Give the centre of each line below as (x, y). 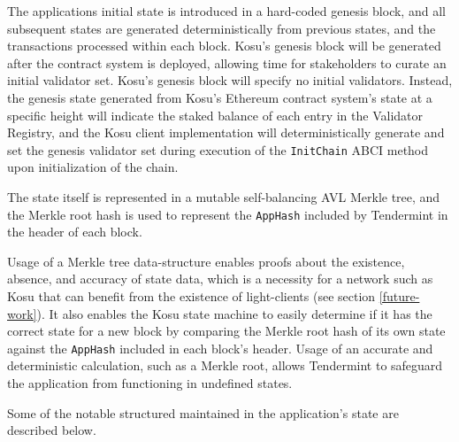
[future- (399, 296)
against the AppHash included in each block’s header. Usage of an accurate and (220, 348)
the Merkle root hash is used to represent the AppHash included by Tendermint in (228, 214)
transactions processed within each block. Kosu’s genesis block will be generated (224, 46)
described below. (52, 430)
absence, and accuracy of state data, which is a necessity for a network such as (220, 279)
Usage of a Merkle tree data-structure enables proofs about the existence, (206, 261)
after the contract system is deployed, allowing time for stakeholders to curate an (227, 62)
